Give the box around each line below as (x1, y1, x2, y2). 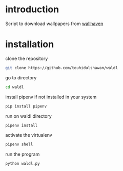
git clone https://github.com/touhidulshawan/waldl (5, 65, 118, 70)
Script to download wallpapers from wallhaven (5, 20, 104, 27)
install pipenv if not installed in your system (5, 94, 97, 100)
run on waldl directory (5, 113, 52, 119)
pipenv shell (5, 142, 33, 147)
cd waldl (5, 84, 24, 90)
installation (5, 38, 54, 50)
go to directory (5, 74, 37, 80)
